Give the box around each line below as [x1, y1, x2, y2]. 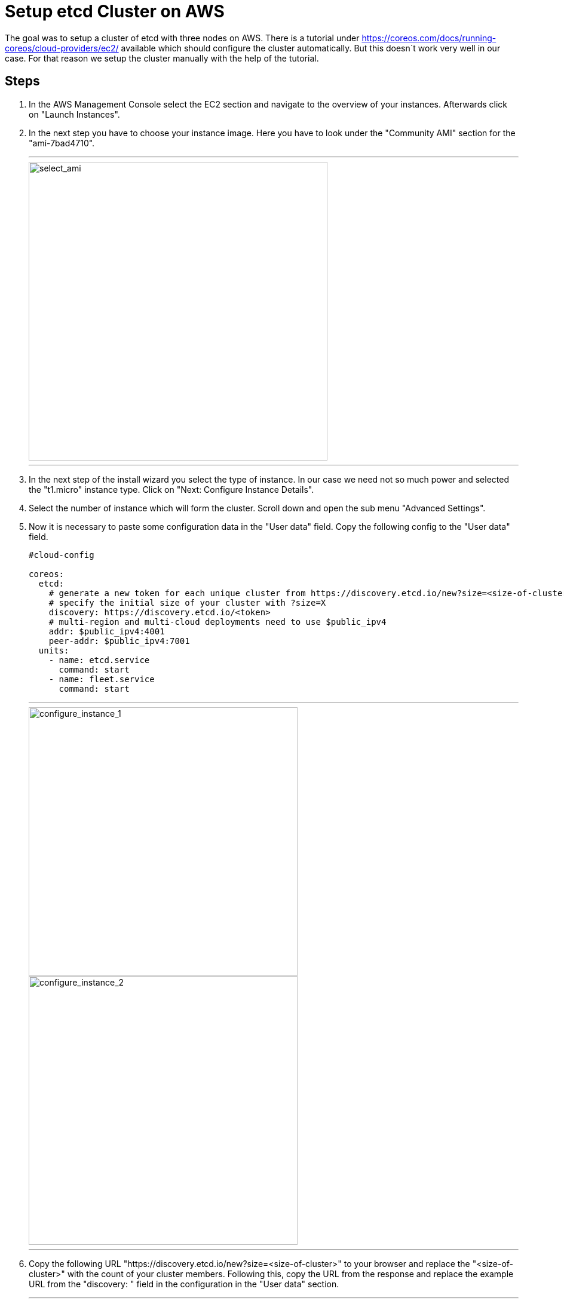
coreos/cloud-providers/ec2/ [5, 42, 119, 53]
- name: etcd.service [48, 655, 150, 665]
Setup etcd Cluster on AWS [5, 1, 225, 22]
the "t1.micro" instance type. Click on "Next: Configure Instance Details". [29, 484, 314, 495]
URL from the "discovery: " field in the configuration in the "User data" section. [29, 1278, 339, 1289]
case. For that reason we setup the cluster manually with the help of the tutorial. [5, 53, 319, 63]
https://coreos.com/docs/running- [361, 32, 496, 43]
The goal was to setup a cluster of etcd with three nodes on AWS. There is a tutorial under [5, 32, 360, 43]
